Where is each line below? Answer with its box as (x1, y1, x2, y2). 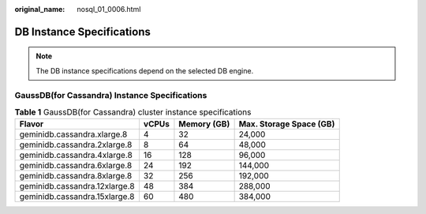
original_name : (14, 5, 65, 13)
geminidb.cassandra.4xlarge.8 (19, 150, 133, 161)
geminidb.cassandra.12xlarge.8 (19, 181, 135, 192)
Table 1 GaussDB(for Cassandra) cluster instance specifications (14, 107, 252, 118)
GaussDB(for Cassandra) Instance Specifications (14, 89, 207, 100)
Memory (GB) (178, 118, 230, 130)
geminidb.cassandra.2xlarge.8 (19, 139, 133, 150)
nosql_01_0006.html (77, 5, 141, 13)
